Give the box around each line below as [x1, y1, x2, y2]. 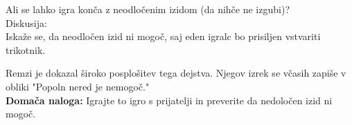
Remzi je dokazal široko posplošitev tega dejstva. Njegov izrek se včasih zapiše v [6, 66, 346, 80]
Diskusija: [6, 15, 47, 30]
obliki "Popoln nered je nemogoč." [6, 79, 150, 93]
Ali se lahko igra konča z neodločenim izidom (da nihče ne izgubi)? [6, 2, 290, 16]
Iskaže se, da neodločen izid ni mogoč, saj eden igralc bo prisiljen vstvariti [6, 29, 321, 44]
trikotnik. [6, 42, 46, 57]
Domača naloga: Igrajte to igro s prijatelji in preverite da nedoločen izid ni [6, 93, 333, 107]
